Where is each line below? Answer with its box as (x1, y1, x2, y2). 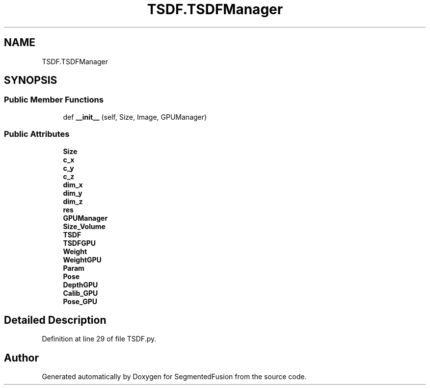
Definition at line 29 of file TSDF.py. (42, 335, 157, 343)
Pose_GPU (63, 297, 98, 306)
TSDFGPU (63, 238, 96, 247)
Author (4, 351, 39, 364)
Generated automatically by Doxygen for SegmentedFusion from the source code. (42, 372, 307, 381)
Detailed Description (4, 313, 107, 326)
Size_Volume (63, 222, 106, 231)
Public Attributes (4, 129, 70, 139)
